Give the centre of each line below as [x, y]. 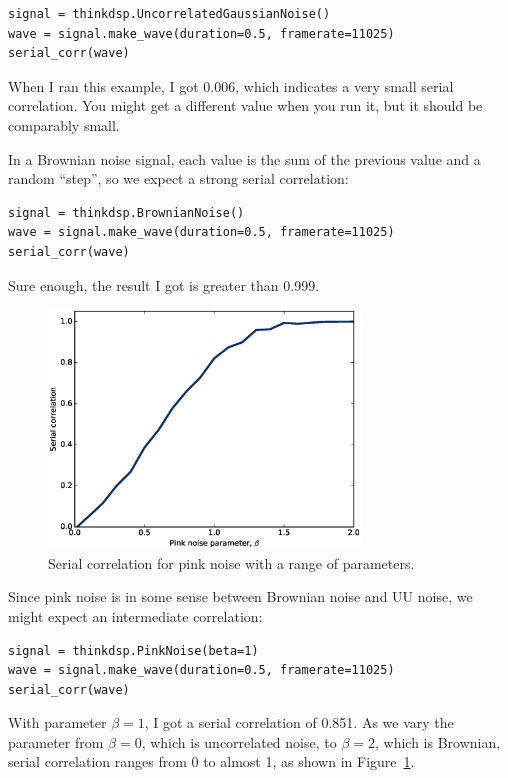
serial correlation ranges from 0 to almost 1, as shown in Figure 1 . [211, 761]
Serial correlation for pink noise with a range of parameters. [231, 562]
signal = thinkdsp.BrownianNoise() [126, 212]
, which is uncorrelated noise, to [239, 741]
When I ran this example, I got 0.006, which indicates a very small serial [231, 85]
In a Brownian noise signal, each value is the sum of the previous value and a [244, 158]
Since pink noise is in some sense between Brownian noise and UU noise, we [240, 596]
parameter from [56, 741]
